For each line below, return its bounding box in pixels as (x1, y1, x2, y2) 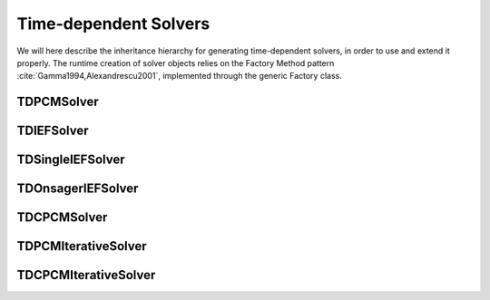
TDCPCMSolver (16, 209, 108, 226)
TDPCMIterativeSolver (16, 238, 147, 254)
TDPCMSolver (16, 94, 99, 110)
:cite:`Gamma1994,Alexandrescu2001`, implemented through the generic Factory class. (16, 71, 342, 82)
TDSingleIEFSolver (16, 152, 125, 168)
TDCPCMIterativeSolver (16, 267, 156, 283)
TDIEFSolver (16, 123, 89, 139)
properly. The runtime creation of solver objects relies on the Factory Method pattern (16, 57, 335, 68)
